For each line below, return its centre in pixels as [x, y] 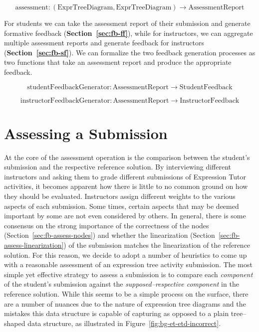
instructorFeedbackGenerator [65, 100]
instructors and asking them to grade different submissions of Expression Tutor [125, 176]
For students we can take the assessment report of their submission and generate [127, 23]
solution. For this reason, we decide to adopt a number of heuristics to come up [126, 254]
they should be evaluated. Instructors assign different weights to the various [120, 196]
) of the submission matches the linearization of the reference [157, 245]
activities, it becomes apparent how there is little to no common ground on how [126, 186]
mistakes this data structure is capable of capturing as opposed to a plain [117, 313]
